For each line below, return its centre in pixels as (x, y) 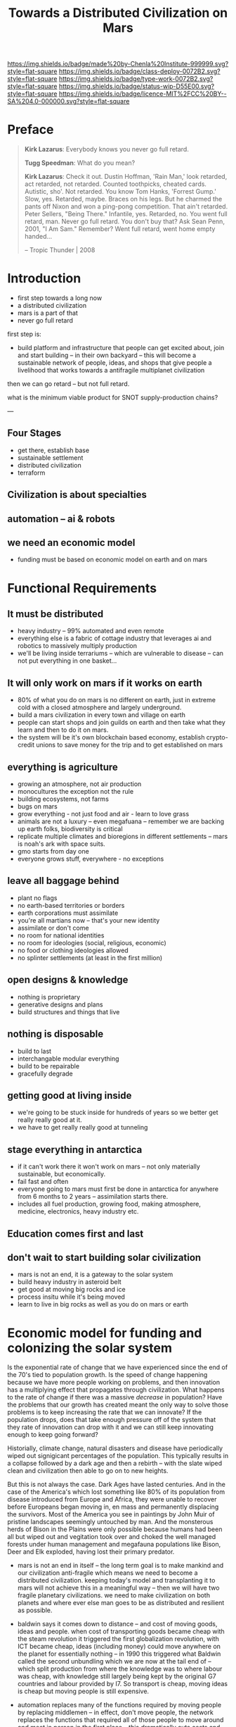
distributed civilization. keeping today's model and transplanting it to (116, 1581)
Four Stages (34, 434)
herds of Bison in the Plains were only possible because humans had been (115, 1529)
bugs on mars (37, 806)
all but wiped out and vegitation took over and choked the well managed (112, 1537)
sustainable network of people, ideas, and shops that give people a (114, 363)
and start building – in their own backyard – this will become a (107, 355)
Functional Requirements (82, 588)
